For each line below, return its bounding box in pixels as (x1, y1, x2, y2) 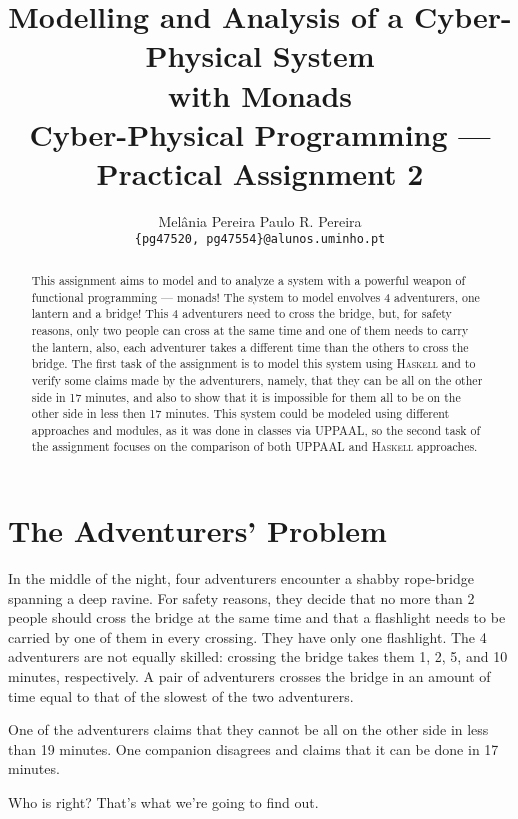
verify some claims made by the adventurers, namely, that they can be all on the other (31, 371, 483, 388)
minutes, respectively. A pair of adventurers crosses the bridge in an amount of (8, 666, 491, 687)
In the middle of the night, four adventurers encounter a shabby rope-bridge (8, 568, 474, 589)
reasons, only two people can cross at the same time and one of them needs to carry (31, 321, 469, 338)
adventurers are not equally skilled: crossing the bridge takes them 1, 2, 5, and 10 (8, 646, 508, 667)
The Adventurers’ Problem (8, 510, 387, 551)
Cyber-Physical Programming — (29, 113, 491, 154)
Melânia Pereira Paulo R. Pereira (158, 210, 362, 231)
